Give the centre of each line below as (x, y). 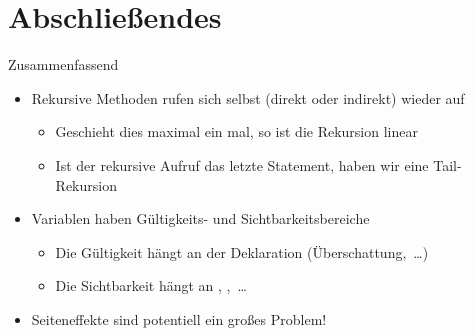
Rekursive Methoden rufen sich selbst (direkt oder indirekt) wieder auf (248, 97)
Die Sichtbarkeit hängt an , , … (151, 285)
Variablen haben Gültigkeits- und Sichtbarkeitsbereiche (200, 218)
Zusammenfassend (63, 64)
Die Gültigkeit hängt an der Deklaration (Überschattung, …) (242, 251)
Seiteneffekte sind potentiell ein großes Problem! (179, 318)
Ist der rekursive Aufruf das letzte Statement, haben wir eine (242, 164)
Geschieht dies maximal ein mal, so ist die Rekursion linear (236, 131)
